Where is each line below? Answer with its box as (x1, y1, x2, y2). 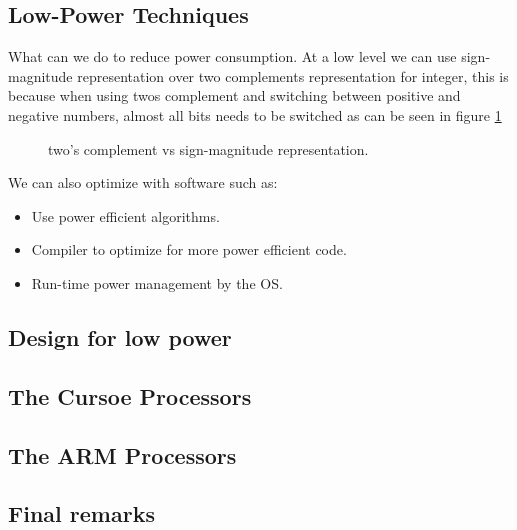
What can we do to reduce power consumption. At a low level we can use (8, 46, 457, 67)
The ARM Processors (8, 439, 237, 470)
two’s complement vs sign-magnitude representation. (48, 138, 369, 159)
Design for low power (8, 321, 232, 352)
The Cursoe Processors (8, 380, 252, 411)
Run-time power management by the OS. (31, 272, 283, 293)
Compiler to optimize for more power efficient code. (31, 239, 347, 260)
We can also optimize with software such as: (8, 172, 278, 193)
